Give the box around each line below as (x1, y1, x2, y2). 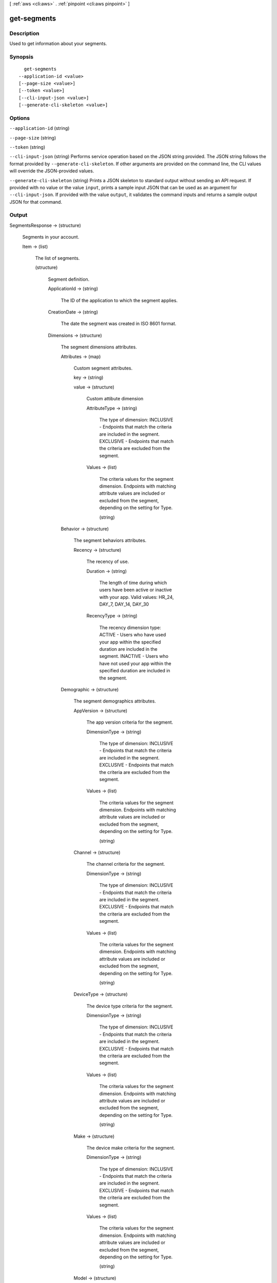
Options (9, 114, 30, 122)
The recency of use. (86, 558, 129, 565)
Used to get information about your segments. (9, 41, 107, 47)
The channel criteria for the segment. (86, 861, 165, 867)
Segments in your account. (22, 234, 80, 240)
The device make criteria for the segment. (86, 1144, 175, 1151)
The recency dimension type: (99, 624, 162, 631)
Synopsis (9, 53, 33, 60)
